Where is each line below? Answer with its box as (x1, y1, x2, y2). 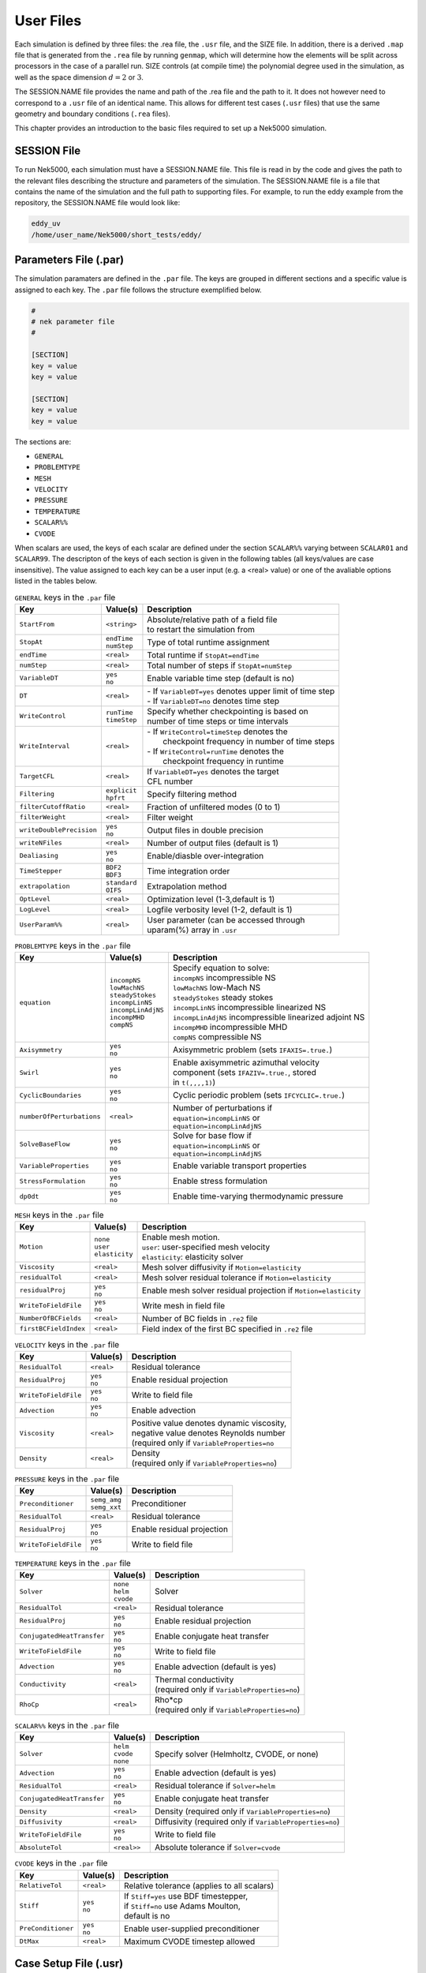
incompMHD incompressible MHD (172, 1022, 288, 1033)
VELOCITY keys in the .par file (14, 1338, 120, 1350)
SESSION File (14, 144, 81, 158)
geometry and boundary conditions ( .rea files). (14, 109, 171, 118)
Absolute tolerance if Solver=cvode (155, 1842, 281, 1853)
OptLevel (19, 895, 51, 904)
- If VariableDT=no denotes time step (147, 695, 280, 706)
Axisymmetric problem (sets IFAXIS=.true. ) (172, 1044, 333, 1055)
